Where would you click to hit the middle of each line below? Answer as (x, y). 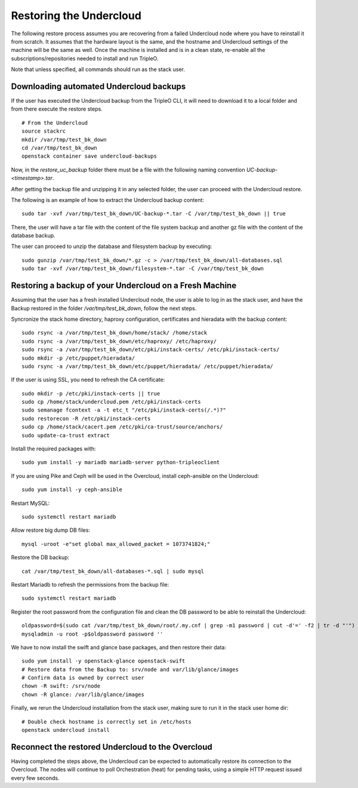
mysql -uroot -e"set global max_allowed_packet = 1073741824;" (116, 544)
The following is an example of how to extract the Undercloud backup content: (107, 200)
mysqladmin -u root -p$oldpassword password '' (92, 634)
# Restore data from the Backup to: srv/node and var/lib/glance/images (130, 669)
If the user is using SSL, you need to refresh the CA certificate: (88, 380)
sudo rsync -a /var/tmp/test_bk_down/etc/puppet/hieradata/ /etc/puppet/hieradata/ (148, 366)
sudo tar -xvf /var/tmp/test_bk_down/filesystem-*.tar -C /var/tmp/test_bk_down (143, 269)
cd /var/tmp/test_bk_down (60, 148)
